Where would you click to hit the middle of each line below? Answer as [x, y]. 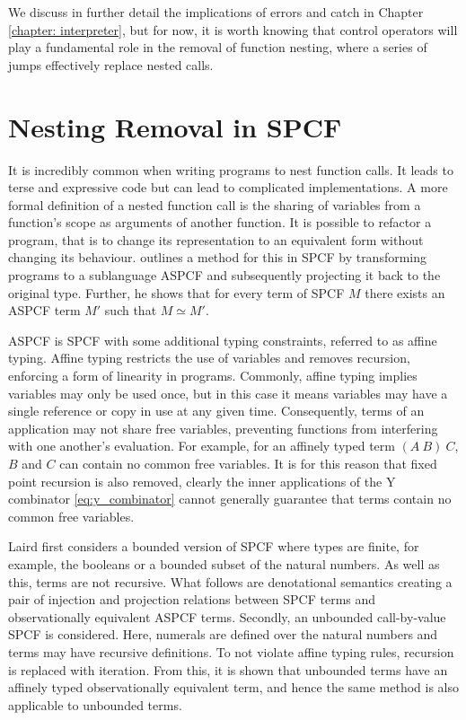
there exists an [405, 292]
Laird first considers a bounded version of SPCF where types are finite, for [214, 546]
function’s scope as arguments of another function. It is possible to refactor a [220, 222]
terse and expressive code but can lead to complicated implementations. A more [228, 187]
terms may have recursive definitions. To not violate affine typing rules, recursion [231, 651]
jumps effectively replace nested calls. [111, 64]
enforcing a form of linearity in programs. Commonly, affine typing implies [213, 376]
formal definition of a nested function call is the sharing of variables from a [215, 204]
